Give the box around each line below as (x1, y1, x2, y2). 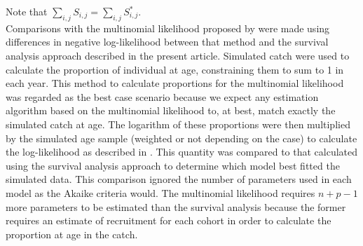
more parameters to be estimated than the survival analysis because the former (6, 199, 346, 214)
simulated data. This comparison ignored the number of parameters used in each (6, 172, 352, 186)
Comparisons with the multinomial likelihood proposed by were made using (6, 20, 330, 35)
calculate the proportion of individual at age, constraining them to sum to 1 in (6, 62, 344, 76)
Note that (6, 4, 48, 18)
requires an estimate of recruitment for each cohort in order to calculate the (6, 213, 331, 228)
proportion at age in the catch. (6, 226, 138, 241)
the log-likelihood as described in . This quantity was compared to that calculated (6, 144, 358, 159)
